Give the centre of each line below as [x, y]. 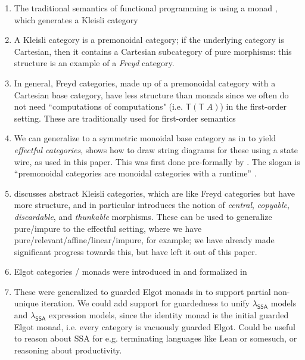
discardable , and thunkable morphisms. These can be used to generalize [143, 216]
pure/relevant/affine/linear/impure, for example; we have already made [144, 240]
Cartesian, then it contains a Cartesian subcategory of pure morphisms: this [153, 51]
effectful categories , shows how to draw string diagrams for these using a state [156, 149]
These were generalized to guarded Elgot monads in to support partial [142, 291]
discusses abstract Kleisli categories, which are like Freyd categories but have [154, 193]
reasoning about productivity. [68, 350]
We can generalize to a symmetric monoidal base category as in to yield [145, 138]
